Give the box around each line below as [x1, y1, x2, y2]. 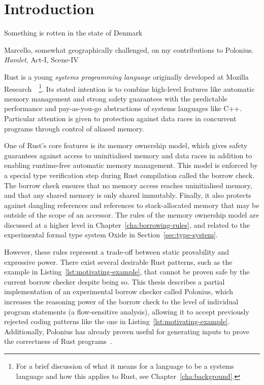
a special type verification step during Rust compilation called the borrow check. [4, 169, 254, 180]
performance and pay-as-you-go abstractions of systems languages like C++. [4, 103, 242, 114]
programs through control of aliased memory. [4, 123, 144, 133]
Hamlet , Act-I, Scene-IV [4, 54, 79, 65]
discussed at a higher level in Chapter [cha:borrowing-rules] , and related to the [4, 219, 250, 230]
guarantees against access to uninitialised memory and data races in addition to [4, 150, 252, 160]
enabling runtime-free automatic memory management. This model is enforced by [4, 160, 258, 170]
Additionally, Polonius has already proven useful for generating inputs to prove [4, 326, 249, 336]
